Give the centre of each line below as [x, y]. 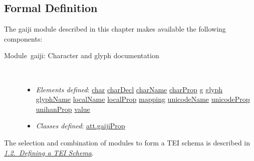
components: [23, 38]
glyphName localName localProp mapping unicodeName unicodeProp [143, 99]
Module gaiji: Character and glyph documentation [82, 55]
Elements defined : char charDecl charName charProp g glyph [129, 89]
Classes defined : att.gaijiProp [80, 126]
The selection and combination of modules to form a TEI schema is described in [127, 142]
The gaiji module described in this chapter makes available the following [115, 29]
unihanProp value [63, 109]
